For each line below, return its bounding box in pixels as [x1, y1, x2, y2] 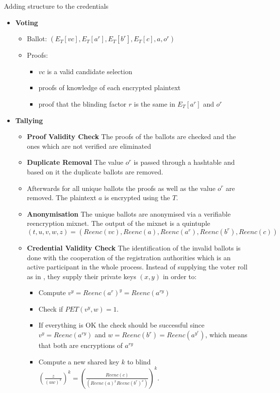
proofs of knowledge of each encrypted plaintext [38, 82, 181, 93]
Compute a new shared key [38, 356, 119, 366]
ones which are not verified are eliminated [27, 141, 151, 151]
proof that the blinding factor [38, 98, 127, 109]
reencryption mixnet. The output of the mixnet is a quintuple [27, 218, 211, 228]
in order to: [163, 271, 197, 281]
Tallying [15, 115, 43, 125]
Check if [38, 303, 63, 314]
